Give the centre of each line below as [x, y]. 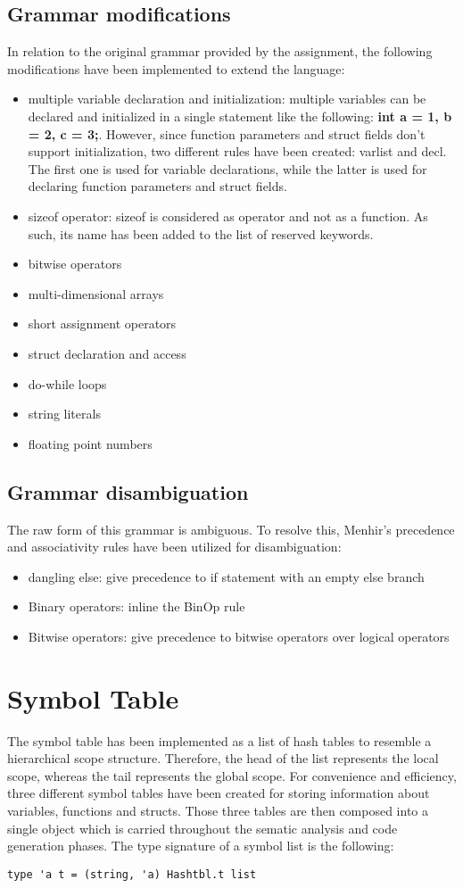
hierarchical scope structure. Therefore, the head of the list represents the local [223, 758]
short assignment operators [102, 324]
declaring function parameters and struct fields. [157, 186]
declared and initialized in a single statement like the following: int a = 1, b [240, 116]
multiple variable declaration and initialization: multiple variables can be [227, 99]
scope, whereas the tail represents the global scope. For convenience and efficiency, [232, 775]
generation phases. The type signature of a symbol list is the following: [201, 846]
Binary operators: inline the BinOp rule [136, 606]
